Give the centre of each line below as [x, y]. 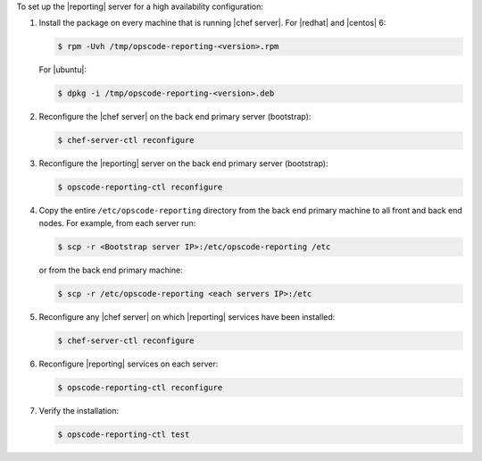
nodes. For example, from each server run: [117, 222]
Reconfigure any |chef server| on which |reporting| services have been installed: [187, 316]
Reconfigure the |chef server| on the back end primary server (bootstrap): [175, 117]
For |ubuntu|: [62, 70]
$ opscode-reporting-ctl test [124, 434]
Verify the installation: [79, 410]
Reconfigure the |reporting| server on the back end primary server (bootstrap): [183, 163]
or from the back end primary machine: [111, 270]
